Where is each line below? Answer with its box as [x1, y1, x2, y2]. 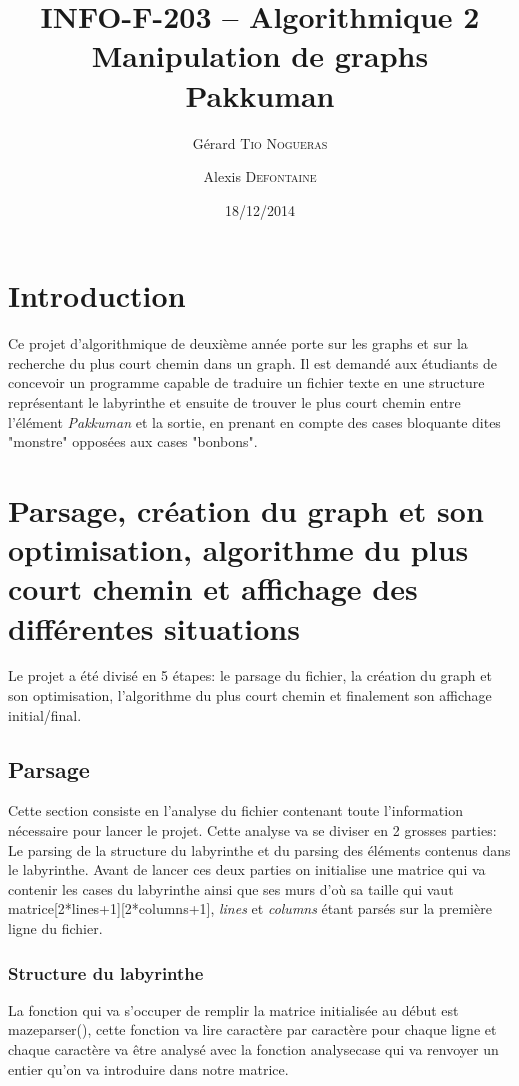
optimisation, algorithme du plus [8, 529, 469, 570]
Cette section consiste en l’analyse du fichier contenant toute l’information [8, 800, 463, 821]
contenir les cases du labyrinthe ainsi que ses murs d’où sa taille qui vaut [8, 878, 454, 899]
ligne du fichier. [8, 918, 103, 939]
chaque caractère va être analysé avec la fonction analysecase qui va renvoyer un [8, 1039, 499, 1060]
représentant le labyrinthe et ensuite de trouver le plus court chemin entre [8, 392, 461, 412]
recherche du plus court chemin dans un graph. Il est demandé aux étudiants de [8, 352, 497, 373]
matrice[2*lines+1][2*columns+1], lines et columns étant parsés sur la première [8, 898, 492, 919]
